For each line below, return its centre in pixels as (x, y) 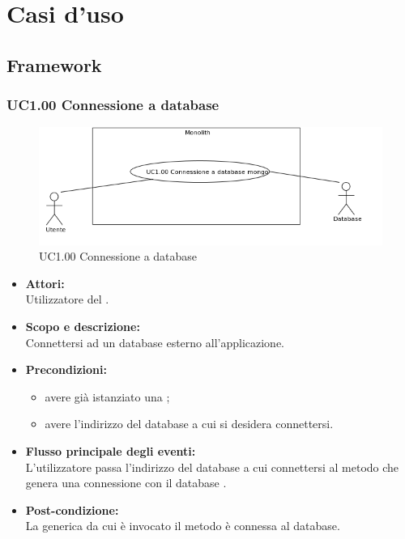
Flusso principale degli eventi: (111, 451)
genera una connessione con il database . (126, 483)
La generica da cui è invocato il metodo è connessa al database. (183, 526)
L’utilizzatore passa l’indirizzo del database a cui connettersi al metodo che (212, 467)
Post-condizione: (72, 509)
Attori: (45, 283)
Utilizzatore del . (67, 299)
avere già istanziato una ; (107, 396)
